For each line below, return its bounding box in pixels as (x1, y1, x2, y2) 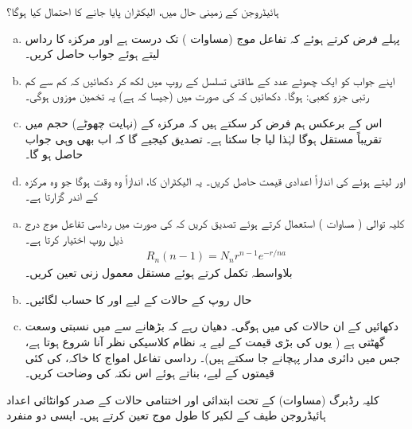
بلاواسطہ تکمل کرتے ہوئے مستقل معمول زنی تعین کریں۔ (25, 264, 293, 281)
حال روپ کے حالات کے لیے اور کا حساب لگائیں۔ (25, 291, 252, 307)
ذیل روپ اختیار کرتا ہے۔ (25, 230, 123, 247)
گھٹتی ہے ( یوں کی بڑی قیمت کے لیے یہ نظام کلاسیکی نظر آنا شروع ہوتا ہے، (25, 333, 385, 350)
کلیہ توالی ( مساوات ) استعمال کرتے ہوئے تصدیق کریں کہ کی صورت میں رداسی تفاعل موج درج (25, 214, 405, 231)
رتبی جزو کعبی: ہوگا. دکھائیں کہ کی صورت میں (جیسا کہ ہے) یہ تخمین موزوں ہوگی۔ (25, 88, 369, 104)
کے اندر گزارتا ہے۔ (25, 188, 99, 205)
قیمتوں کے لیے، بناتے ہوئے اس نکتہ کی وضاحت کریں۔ (25, 365, 274, 381)
